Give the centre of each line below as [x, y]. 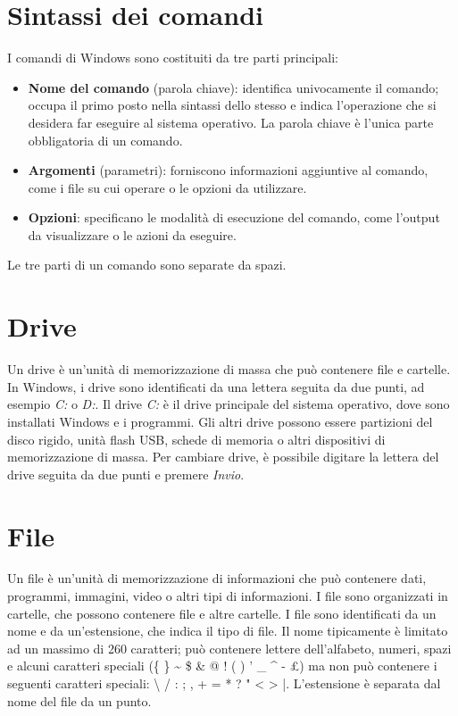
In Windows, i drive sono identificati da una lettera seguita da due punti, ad [216, 386]
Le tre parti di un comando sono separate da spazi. [147, 265]
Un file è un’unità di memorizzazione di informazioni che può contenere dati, [217, 578]
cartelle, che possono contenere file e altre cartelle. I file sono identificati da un [222, 613]
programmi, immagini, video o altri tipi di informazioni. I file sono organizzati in [228, 596]
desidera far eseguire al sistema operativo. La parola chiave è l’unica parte [231, 122]
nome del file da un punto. [79, 700]
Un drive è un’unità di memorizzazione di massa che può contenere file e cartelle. [229, 369]
